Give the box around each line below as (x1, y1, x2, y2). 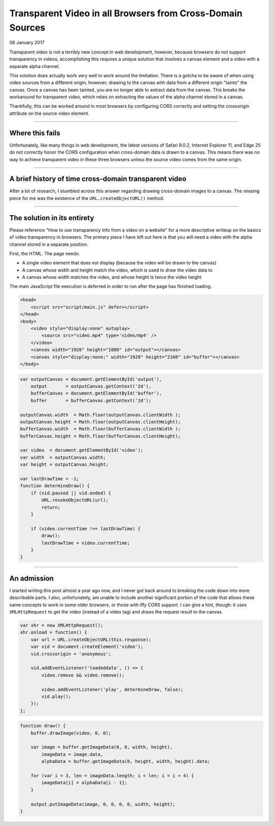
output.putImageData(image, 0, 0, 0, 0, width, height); (30, 801, 176, 807)
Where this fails (9, 129, 60, 137)
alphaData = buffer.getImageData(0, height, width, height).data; (41, 758, 211, 764)
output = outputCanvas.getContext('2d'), (30, 383, 152, 389)
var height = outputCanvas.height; (20, 462, 109, 467)
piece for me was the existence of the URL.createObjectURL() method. (9, 195, 164, 201)
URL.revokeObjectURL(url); (41, 497, 109, 503)
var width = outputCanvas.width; (20, 454, 106, 460)
